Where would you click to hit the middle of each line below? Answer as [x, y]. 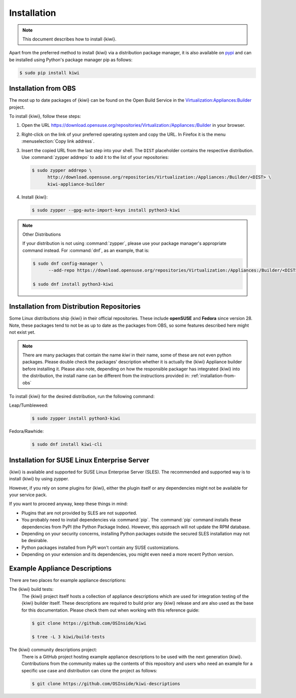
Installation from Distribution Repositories [75, 307]
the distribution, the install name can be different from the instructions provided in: [106, 376]
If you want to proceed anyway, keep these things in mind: [69, 504]
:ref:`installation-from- [213, 376]
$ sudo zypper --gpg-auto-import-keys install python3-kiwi [106, 210]
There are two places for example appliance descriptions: [68, 581]
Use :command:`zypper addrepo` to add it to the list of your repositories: [95, 157]
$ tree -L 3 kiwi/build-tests [68, 637]
